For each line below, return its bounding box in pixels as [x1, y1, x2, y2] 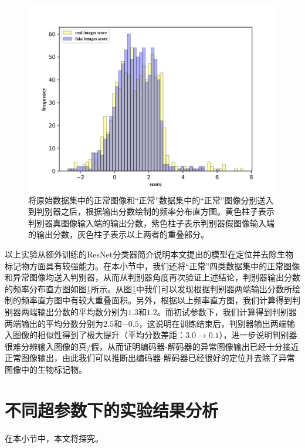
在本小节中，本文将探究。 [5, 432, 103, 444]
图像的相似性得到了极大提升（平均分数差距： [12, 329, 185, 341]
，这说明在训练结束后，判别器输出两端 [138, 317, 287, 329]
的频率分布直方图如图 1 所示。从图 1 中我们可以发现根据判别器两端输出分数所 [5, 282, 292, 295]
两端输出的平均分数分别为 [5, 317, 103, 329]
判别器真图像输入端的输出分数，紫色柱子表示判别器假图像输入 [28, 216, 266, 229]
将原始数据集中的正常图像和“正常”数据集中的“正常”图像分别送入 [28, 193, 274, 206]
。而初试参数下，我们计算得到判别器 [157, 305, 297, 317]
